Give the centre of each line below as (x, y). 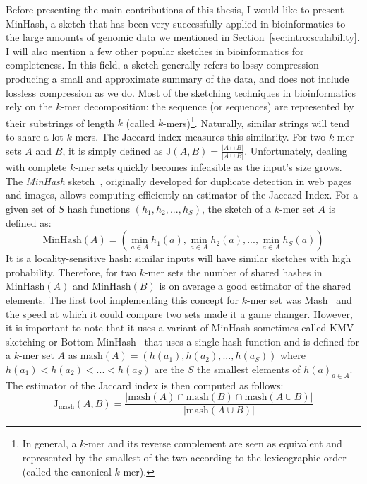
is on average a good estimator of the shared (255, 286)
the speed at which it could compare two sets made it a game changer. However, (179, 313)
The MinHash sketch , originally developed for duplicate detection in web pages (179, 181)
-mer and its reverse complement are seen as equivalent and (213, 443)
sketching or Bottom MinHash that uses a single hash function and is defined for (182, 341)
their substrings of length (60, 123)
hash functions (99, 208)
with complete (36, 167)
